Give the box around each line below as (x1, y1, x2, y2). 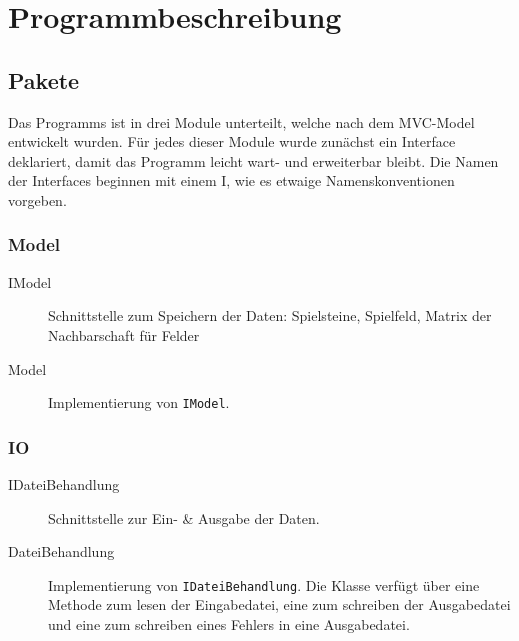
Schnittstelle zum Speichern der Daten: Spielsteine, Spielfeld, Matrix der (48, 305, 492, 326)
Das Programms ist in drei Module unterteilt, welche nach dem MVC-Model (8, 111, 475, 132)
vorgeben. (8, 189, 67, 210)
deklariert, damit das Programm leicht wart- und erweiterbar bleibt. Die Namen (8, 150, 499, 171)
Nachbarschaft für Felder (48, 324, 200, 345)
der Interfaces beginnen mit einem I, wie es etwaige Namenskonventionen (8, 170, 455, 191)
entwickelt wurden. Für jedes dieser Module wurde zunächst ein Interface (8, 131, 456, 152)
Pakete (8, 64, 80, 95)
